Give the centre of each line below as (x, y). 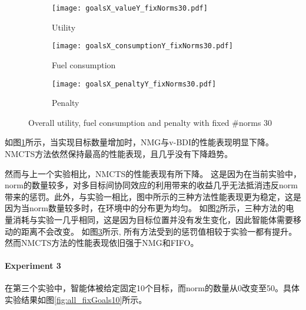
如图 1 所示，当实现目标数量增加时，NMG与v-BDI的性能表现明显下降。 (139, 142)
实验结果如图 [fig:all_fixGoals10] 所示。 (76, 300)
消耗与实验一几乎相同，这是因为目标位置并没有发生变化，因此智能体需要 (153, 219)
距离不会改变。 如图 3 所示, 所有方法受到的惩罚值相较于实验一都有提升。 (159, 231)
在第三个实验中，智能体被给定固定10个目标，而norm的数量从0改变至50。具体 (152, 288)
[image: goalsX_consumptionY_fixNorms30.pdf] (142, 46)
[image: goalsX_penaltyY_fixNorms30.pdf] (134, 84)
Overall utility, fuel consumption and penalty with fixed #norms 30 (150, 122)
